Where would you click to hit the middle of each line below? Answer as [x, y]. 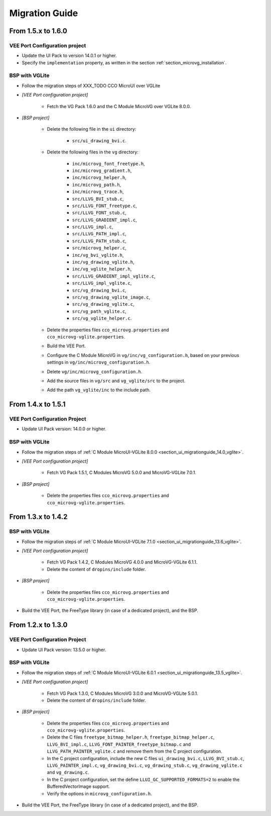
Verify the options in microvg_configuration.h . [100, 793]
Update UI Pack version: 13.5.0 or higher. [64, 650]
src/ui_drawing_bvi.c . [99, 140]
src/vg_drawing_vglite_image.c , [111, 297]
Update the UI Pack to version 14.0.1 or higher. [70, 56]
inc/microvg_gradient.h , [102, 170]
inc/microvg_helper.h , [99, 177]
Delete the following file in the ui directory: [92, 129]
